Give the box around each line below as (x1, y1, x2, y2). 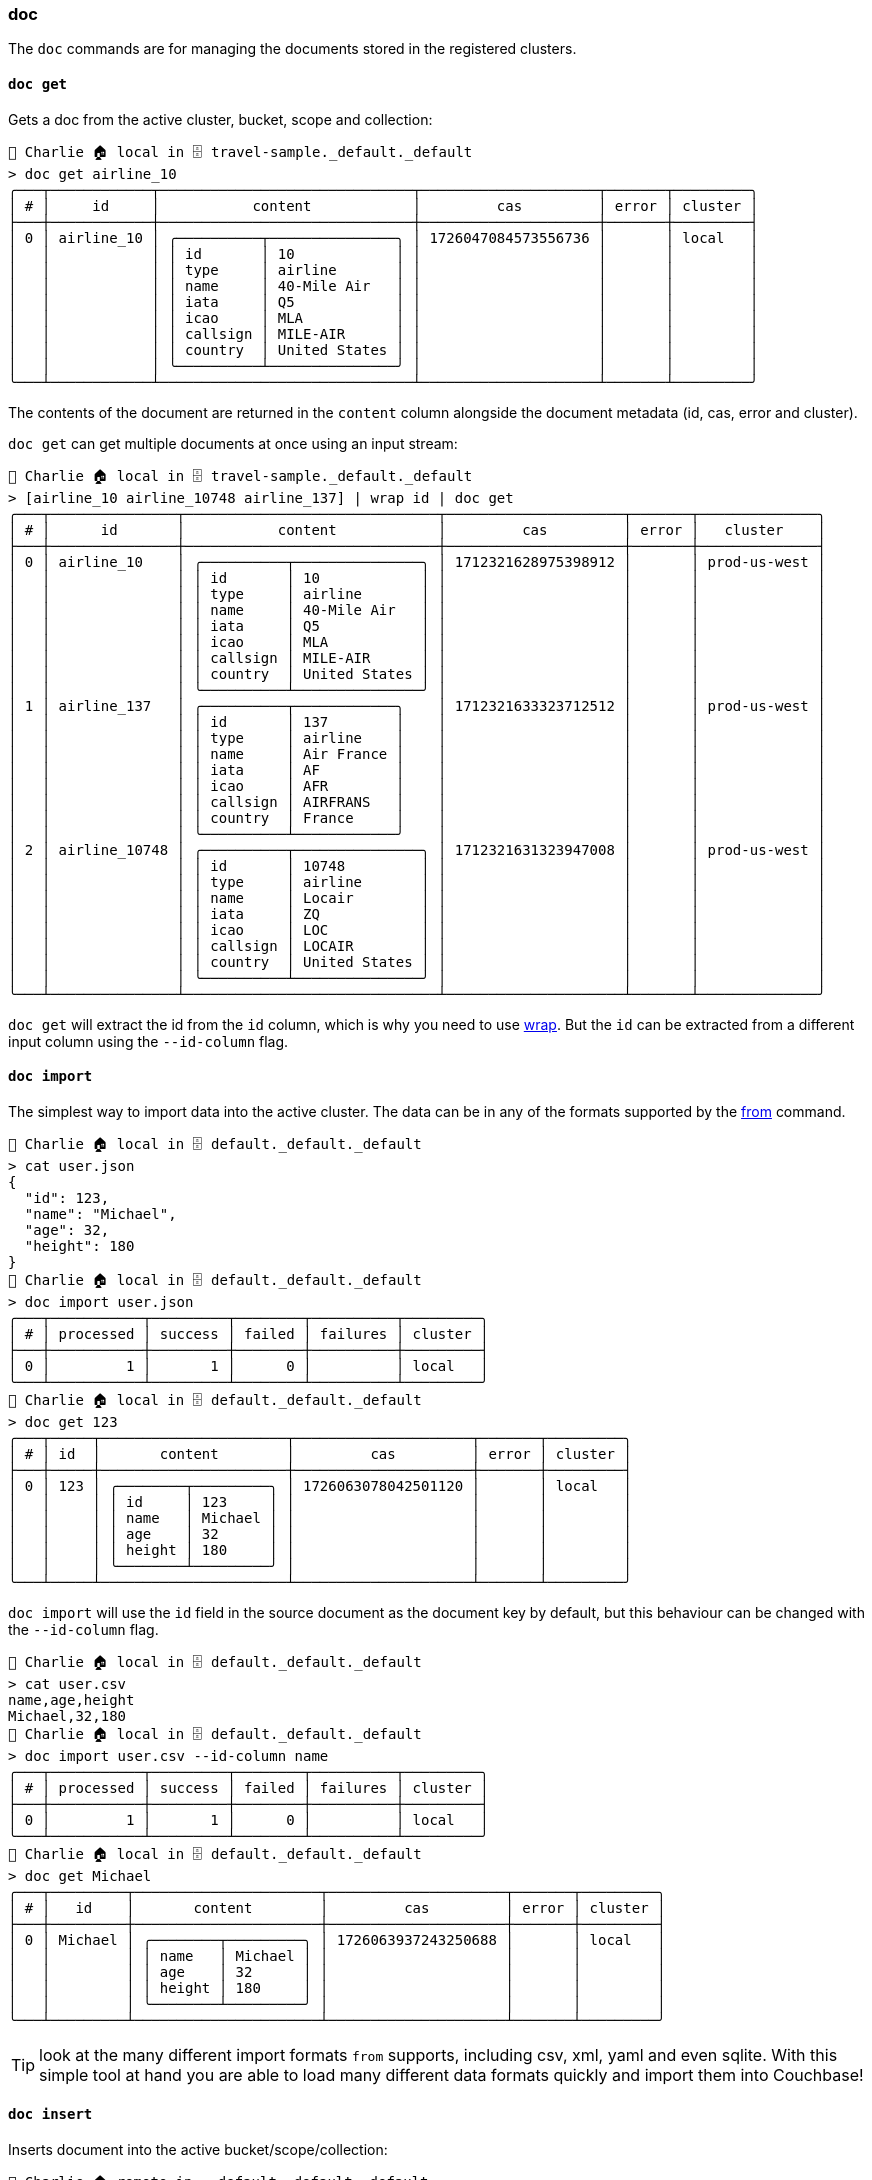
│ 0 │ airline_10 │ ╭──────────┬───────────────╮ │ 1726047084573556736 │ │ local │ (8, 229, 759, 246)
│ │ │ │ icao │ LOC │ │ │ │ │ (8, 921, 826, 938)
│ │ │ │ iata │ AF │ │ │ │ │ (8, 761, 826, 778)
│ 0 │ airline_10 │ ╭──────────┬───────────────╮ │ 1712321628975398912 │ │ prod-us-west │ (8, 553, 826, 570)
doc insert (8, 2106, 93, 2123)
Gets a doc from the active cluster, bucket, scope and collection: (8, 110, 433, 128)
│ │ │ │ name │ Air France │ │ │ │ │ (8, 745, 826, 762)
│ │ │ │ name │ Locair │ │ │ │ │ (8, 889, 826, 906)
